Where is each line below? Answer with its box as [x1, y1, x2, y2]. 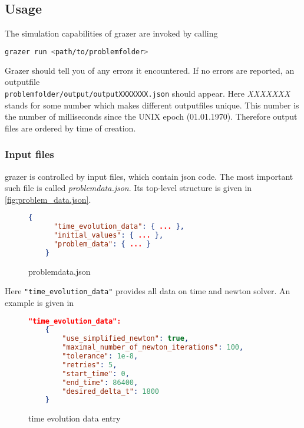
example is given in [5, 296, 74, 308]
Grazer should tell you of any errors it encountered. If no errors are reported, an [5, 64, 295, 76]
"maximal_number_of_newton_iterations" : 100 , [62, 343, 244, 352]
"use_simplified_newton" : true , [62, 334, 189, 343]
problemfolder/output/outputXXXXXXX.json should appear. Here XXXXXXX [5, 87, 290, 99]
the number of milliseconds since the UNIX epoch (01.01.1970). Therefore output [5, 110, 298, 123]
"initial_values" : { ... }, [53, 231, 164, 240]
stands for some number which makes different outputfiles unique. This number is [5, 98, 299, 111]
